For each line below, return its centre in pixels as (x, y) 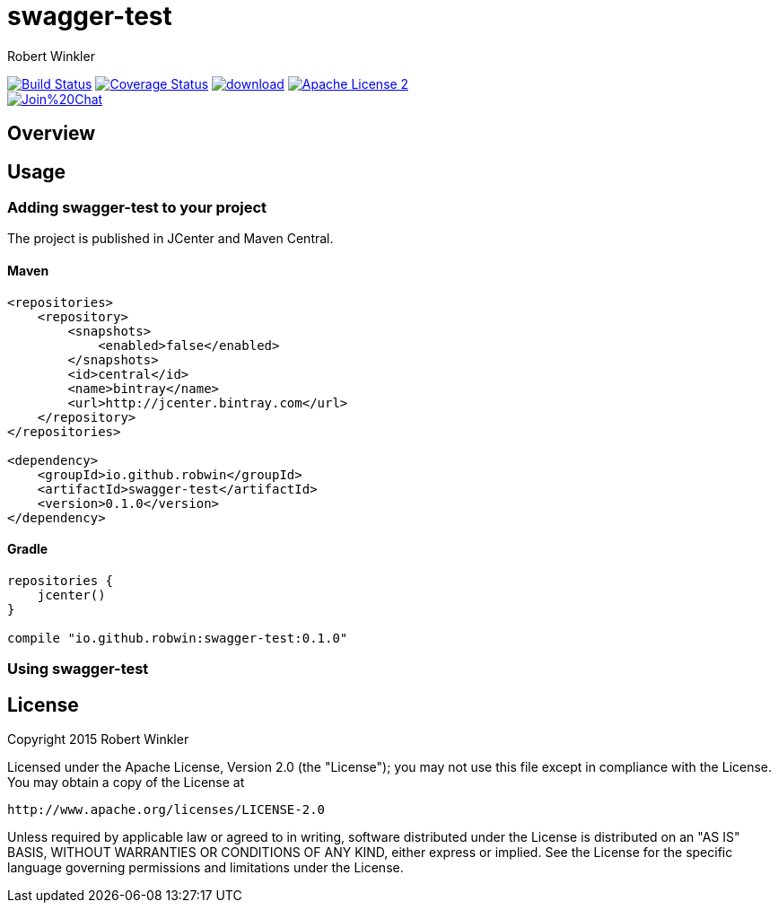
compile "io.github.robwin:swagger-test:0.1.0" (178, 638)
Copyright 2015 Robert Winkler (98, 739)
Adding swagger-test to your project (137, 208)
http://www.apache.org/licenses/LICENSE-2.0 (166, 810)
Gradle (28, 549)
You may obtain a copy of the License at (126, 783)
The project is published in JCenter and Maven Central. (170, 239)
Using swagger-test (78, 669)
